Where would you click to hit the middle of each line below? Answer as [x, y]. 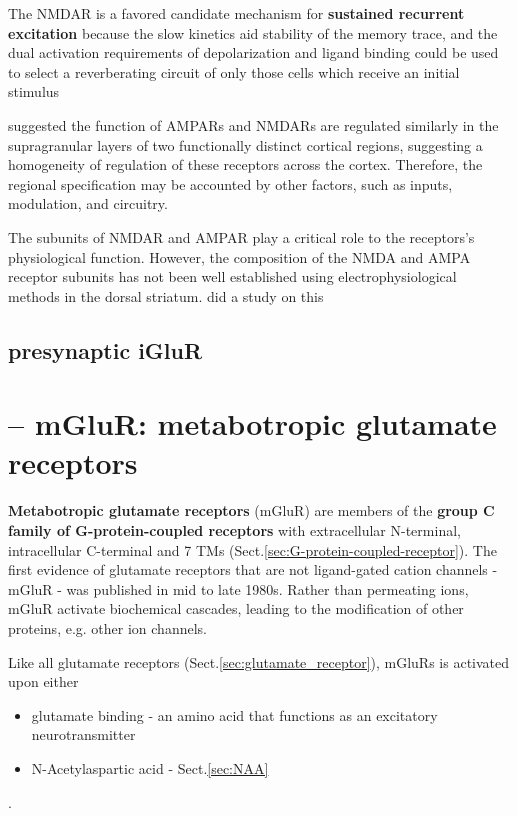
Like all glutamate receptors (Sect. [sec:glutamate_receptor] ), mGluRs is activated [259, 661]
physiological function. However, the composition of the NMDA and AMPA [239, 256]
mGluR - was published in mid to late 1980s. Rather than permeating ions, [238, 588]
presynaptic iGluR [105, 349]
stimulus [34, 91]
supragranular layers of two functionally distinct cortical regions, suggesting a [245, 144]
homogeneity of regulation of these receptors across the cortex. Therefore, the [245, 164]
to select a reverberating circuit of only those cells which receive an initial [234, 71]
